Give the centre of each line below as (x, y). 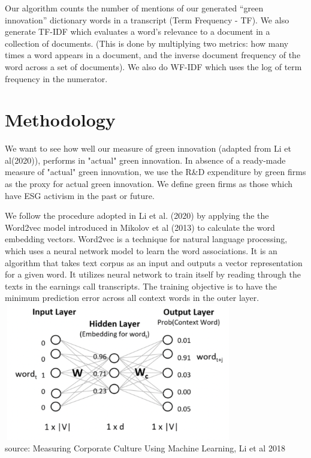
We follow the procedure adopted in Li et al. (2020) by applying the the (137, 216)
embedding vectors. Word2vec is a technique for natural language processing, (146, 239)
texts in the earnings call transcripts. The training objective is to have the (141, 286)
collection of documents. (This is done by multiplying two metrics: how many (147, 43)
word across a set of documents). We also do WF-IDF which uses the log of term (153, 66)
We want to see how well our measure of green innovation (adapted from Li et (148, 148)
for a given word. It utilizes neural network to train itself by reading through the (153, 274)
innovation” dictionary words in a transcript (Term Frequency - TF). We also (147, 19)
